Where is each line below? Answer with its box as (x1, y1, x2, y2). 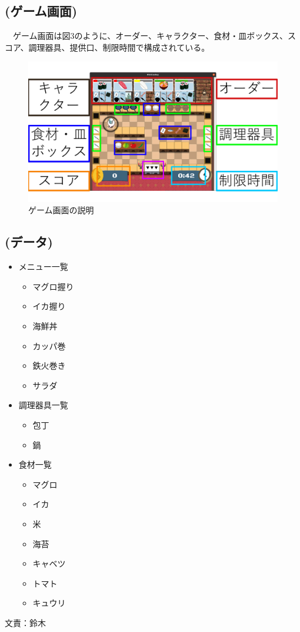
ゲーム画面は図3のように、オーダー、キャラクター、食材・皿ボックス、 (12, 29, 288, 42)
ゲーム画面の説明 (28, 204, 94, 216)
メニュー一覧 (18, 260, 68, 273)
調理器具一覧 (18, 399, 68, 411)
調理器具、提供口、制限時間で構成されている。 (28, 41, 210, 53)
